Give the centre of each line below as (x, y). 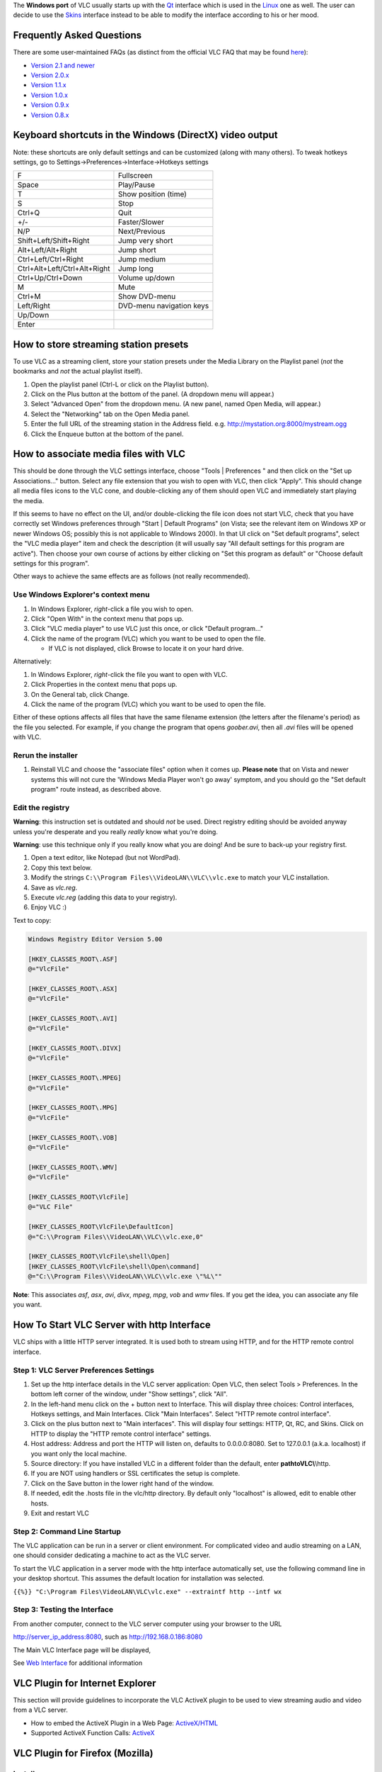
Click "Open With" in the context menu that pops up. (107, 618)
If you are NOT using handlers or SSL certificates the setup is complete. (135, 1474)
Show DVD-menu (147, 296)
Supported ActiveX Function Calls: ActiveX (93, 1733)
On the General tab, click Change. (80, 694)
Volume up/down (146, 278)
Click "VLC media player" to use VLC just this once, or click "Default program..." (147, 629)
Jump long (135, 269)
